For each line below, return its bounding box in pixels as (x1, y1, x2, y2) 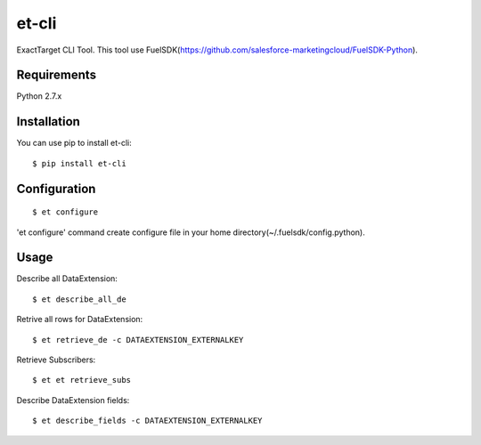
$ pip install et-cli (32, 158, 126, 168)
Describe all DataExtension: (16, 273, 118, 284)
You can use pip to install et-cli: (16, 138, 133, 149)
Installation (16, 114, 80, 129)
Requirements (16, 68, 97, 83)
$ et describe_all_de (32, 294, 126, 304)
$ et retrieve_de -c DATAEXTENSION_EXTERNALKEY (32, 335, 244, 344)
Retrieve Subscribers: (16, 354, 96, 365)
